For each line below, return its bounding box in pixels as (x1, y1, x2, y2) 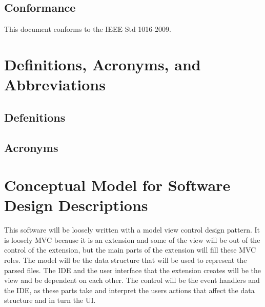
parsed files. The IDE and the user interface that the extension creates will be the (4, 264, 261, 275)
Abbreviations (4, 74, 106, 95)
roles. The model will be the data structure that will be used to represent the (4, 255, 247, 265)
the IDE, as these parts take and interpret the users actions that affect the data (4, 284, 255, 295)
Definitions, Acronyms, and (4, 53, 201, 74)
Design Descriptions (4, 195, 148, 216)
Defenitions (4, 109, 66, 125)
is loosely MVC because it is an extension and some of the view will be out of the (4, 234, 260, 245)
